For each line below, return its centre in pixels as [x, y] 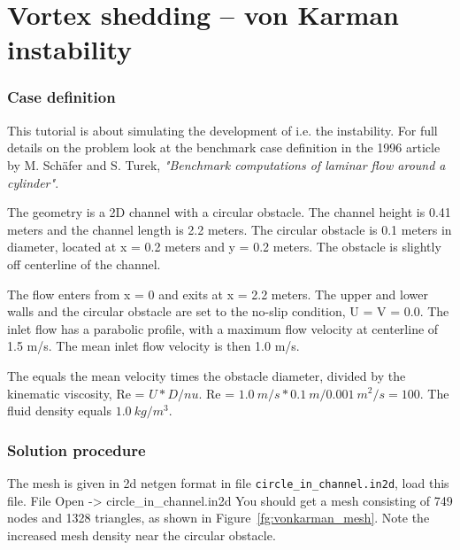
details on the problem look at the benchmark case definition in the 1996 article [224, 147]
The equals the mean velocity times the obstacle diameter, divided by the [207, 375]
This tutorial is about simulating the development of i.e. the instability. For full [222, 130]
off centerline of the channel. [84, 263]
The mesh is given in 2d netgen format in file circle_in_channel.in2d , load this [228, 482]
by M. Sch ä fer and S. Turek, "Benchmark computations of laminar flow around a [226, 164]
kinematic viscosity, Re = [76, 393]
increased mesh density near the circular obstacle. [142, 535]
